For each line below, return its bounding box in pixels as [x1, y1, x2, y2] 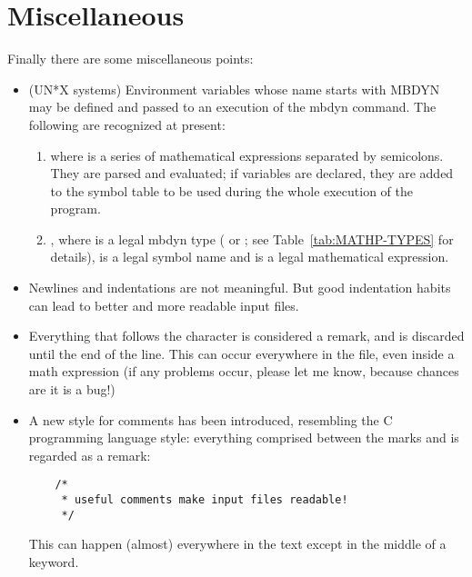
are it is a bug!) [28, 380, 115, 399]
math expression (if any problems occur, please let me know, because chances [28, 362, 459, 381]
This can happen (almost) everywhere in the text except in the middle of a [28, 534, 447, 553]
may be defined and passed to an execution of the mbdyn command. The [28, 97, 437, 116]
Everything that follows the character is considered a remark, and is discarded [28, 326, 465, 345]
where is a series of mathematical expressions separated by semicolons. [50, 145, 444, 164]
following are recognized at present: [28, 114, 226, 134]
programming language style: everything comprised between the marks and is [28, 428, 459, 447]
